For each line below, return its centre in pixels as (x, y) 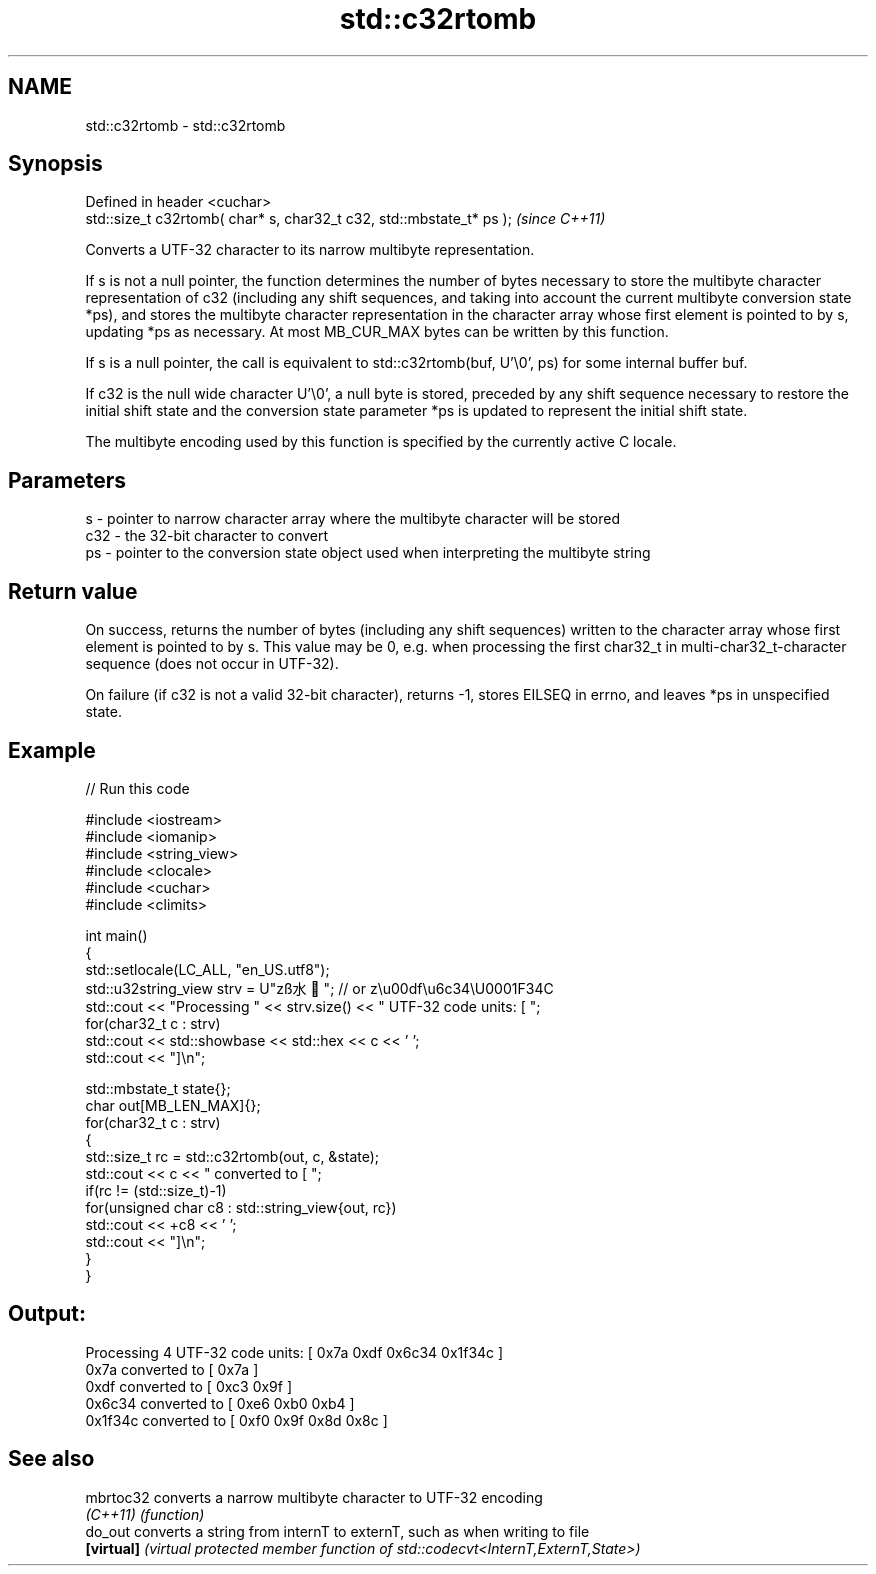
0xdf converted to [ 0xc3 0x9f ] (189, 1386)
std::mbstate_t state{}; (158, 1088)
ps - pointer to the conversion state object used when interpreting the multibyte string (368, 553)
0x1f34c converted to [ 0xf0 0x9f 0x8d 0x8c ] (236, 1420)
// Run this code (137, 788)
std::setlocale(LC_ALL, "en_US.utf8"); (207, 969)
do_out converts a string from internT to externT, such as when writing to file (337, 1531)
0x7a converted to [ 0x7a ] (172, 1369)
